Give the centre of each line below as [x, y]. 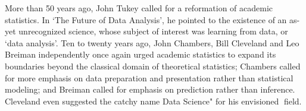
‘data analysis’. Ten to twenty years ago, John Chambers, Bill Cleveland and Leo [152, 42]
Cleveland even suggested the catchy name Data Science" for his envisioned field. [153, 101]
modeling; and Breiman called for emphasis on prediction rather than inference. [150, 89]
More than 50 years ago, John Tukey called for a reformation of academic [139, 8]
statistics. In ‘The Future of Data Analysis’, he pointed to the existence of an [146, 19]
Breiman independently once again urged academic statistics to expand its [140, 54]
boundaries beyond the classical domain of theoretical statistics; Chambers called [153, 66]
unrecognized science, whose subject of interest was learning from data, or [153, 31]
